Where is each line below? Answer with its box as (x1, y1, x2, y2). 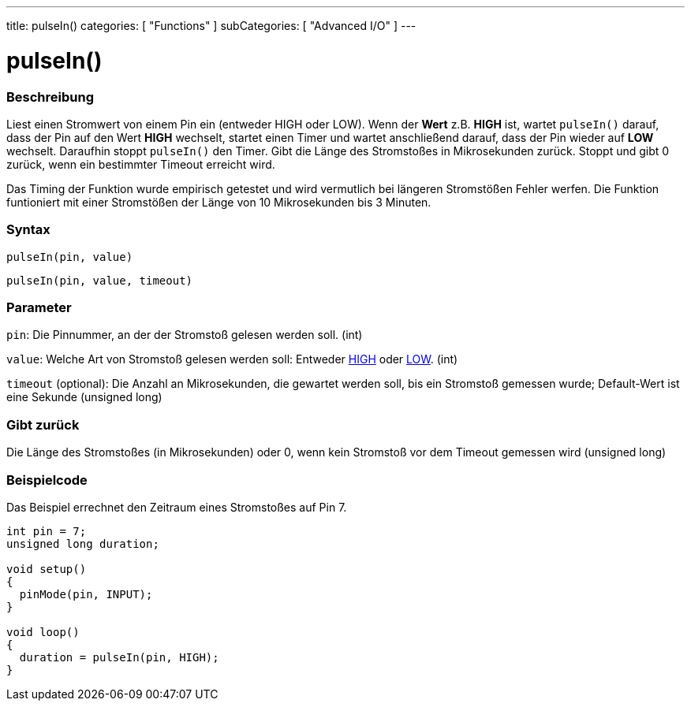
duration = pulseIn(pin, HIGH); (19, 650, 219, 664)
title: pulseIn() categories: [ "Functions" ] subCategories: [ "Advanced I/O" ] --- (6, 19, 416, 32)
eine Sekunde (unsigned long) (6, 390, 162, 404)
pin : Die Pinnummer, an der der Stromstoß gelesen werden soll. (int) (6, 328, 363, 342)
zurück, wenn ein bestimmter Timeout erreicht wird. (6, 157, 275, 171)
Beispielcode (6, 471, 88, 488)
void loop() (6, 625, 80, 638)
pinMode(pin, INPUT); (19, 587, 153, 601)
